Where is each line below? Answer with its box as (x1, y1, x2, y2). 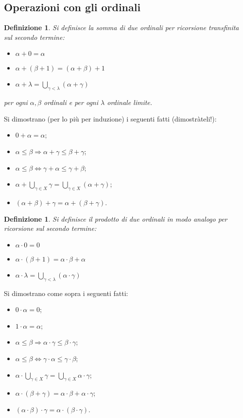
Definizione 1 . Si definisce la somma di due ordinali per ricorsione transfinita (4, 22, 239, 33)
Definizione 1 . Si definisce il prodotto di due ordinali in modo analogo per (4, 213, 227, 224)
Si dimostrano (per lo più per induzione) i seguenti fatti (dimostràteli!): (4, 113, 217, 123)
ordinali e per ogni (44, 97, 99, 107)
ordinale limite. (107, 97, 153, 107)
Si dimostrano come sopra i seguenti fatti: (4, 288, 128, 298)
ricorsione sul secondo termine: (4, 223, 97, 233)
